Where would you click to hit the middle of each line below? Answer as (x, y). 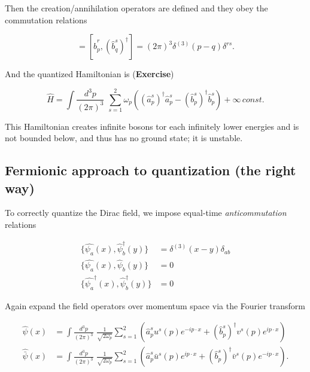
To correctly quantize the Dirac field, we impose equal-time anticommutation (146, 213)
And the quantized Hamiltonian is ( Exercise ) (89, 74)
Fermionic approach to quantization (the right (151, 170)
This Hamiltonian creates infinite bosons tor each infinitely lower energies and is (152, 126)
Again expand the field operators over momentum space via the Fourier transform (155, 305)
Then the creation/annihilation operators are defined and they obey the (136, 8)
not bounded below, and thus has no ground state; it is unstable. (124, 138)
